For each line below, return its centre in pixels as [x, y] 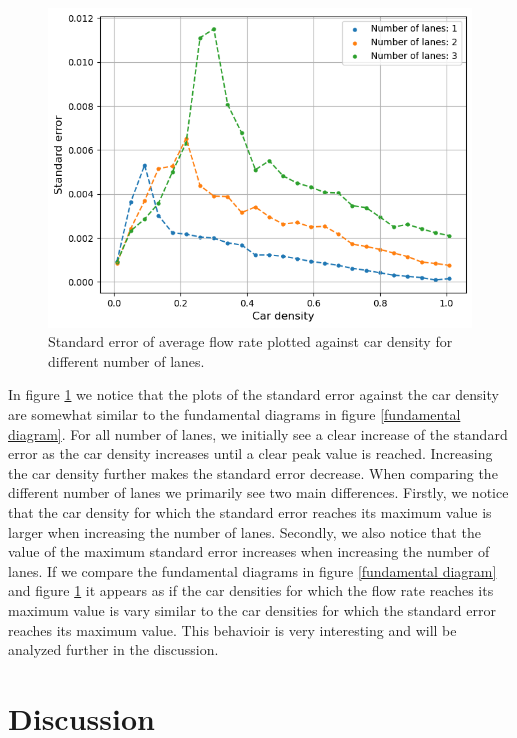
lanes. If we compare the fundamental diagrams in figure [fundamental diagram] [252, 570]
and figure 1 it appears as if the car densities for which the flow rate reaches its [251, 590]
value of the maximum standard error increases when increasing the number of [249, 551]
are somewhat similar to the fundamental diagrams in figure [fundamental [234, 414]
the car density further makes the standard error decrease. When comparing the [253, 472]
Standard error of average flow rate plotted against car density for [250, 341]
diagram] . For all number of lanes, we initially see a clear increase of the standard [258, 433]
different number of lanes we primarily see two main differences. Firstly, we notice [258, 492]
